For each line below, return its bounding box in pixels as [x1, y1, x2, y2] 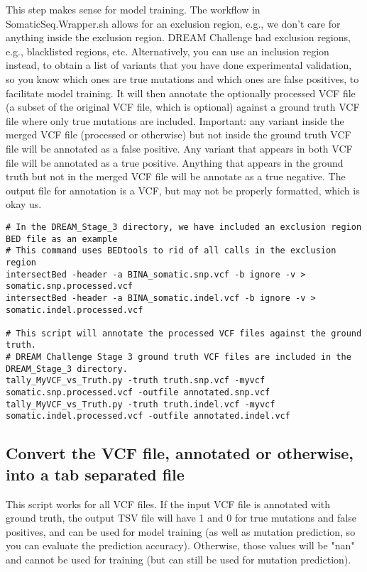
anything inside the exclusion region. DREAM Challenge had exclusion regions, [6, 30, 351, 45]
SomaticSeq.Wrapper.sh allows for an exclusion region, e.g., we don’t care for [6, 16, 341, 31]
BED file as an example [6, 233, 118, 244]
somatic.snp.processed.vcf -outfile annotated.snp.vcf [6, 387, 270, 398]
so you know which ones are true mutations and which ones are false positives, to [6, 71, 359, 86]
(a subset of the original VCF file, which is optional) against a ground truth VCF [6, 99, 360, 114]
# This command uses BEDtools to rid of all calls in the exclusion [6, 246, 336, 256]
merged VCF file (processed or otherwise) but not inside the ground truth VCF [6, 127, 351, 142]
